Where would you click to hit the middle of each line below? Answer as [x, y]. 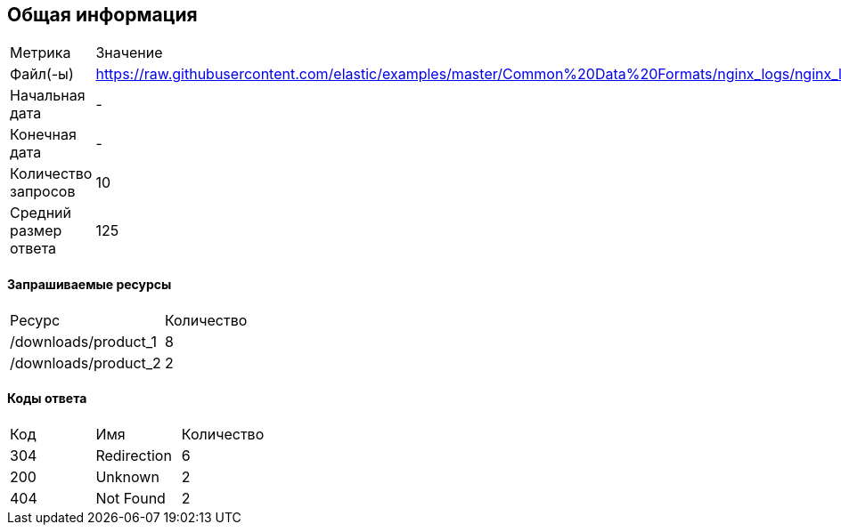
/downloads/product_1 [83, 341]
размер [36, 231]
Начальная [48, 96]
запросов [43, 192]
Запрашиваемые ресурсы [90, 285]
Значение [129, 53]
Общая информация [102, 15]
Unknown [127, 476]
